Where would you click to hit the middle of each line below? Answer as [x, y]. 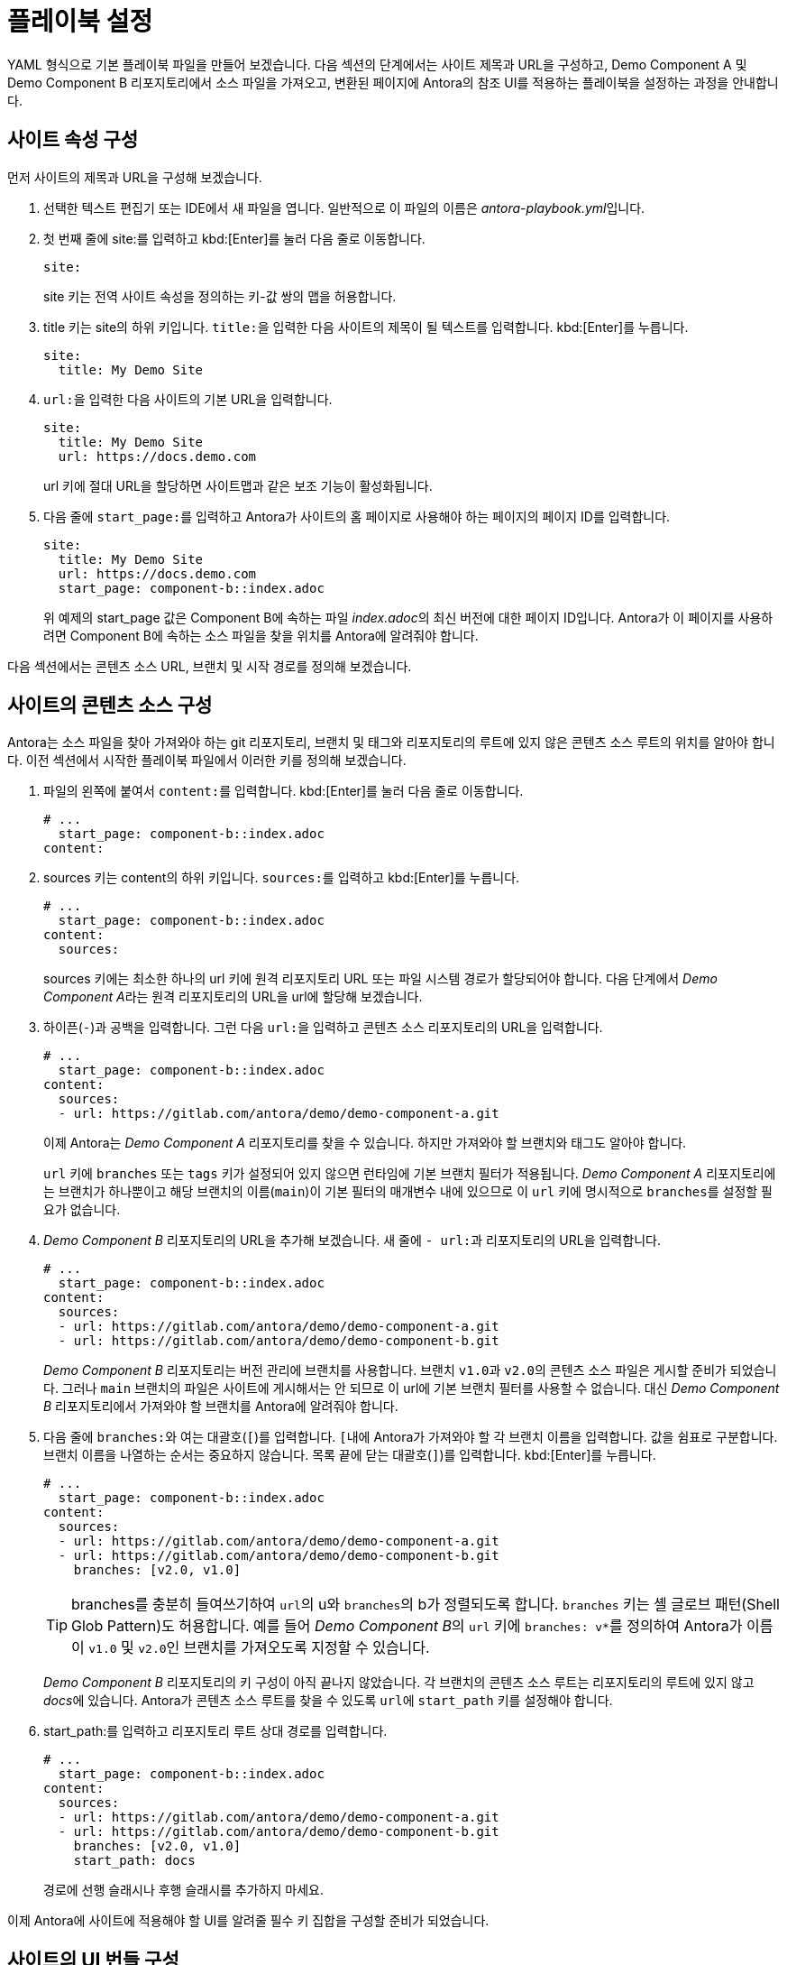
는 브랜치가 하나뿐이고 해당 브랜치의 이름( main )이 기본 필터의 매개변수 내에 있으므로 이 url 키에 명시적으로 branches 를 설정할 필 [408, 1192]
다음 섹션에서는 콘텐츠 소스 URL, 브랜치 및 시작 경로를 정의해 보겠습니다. [210, 666]
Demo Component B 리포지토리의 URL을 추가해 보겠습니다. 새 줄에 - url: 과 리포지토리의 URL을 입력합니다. [352, 1241]
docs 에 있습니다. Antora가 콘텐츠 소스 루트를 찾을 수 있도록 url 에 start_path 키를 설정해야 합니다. [328, 1701]
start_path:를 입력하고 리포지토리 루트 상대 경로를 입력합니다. [215, 1731]
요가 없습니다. [82, 1210]
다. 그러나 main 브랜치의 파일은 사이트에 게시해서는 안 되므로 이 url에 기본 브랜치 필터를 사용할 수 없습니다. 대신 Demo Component [412, 1388]
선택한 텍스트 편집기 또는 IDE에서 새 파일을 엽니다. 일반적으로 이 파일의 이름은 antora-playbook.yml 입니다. [344, 208]
